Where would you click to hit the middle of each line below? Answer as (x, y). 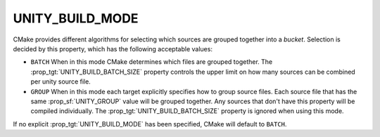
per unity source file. (61, 81)
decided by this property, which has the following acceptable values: (113, 48)
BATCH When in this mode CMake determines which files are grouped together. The (152, 62)
